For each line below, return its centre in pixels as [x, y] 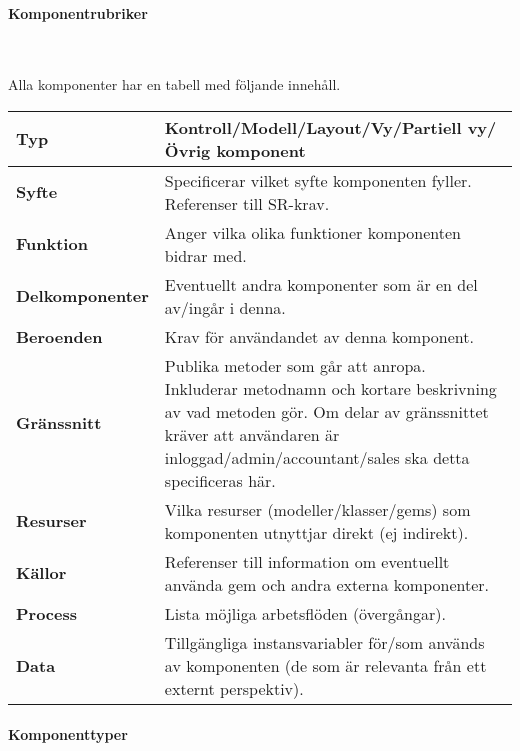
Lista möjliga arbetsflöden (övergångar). [305, 613]
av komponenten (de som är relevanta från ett [325, 665]
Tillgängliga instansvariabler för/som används [324, 642]
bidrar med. [205, 255]
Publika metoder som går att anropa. [295, 365]
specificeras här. [220, 480]
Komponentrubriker [78, 12]
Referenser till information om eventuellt [307, 561]
